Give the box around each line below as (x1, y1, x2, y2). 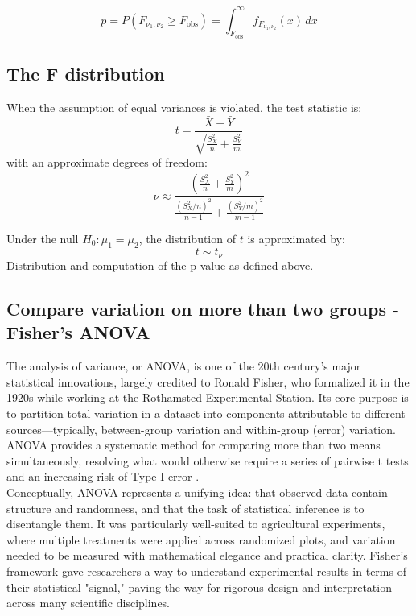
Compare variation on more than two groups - (6, 296, 399, 321)
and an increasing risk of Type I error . (6, 468, 200, 485)
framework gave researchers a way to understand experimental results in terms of (6, 563, 406, 579)
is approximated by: (247, 229, 345, 246)
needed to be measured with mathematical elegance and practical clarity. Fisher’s (6, 547, 408, 564)
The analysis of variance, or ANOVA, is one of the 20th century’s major (6, 358, 361, 374)
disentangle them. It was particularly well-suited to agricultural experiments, (6, 515, 385, 532)
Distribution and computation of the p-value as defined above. (6, 257, 314, 274)
